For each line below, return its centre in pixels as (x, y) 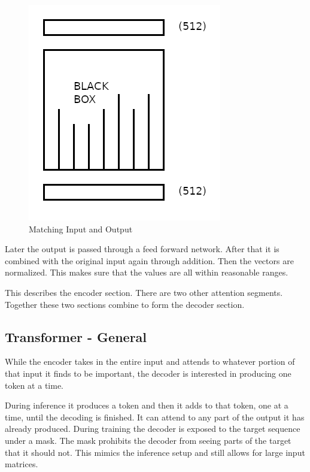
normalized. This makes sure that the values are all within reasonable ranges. (147, 272)
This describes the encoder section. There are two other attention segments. (144, 292)
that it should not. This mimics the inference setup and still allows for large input (155, 452)
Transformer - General (76, 336)
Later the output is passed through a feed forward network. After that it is (142, 249)
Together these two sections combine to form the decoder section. (125, 304)
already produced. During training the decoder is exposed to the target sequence (153, 429)
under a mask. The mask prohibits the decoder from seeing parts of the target (148, 440)
